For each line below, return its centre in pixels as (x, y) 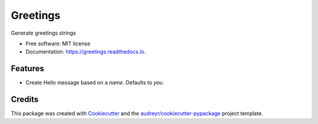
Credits (25, 100)
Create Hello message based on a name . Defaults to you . (95, 83)
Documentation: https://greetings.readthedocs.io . (86, 52)
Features (27, 68)
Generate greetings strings (43, 33)
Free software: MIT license (58, 43)
